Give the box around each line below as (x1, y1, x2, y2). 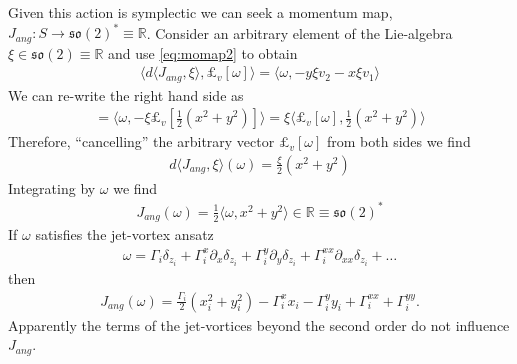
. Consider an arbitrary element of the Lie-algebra (146, 22, 453, 43)
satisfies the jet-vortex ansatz (35, 224, 214, 245)
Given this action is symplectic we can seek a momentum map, (8, 2, 393, 22)
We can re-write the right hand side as (8, 84, 244, 105)
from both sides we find (326, 131, 471, 152)
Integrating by (8, 177, 96, 198)
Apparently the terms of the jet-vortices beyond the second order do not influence (8, 314, 510, 335)
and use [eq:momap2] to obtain (108, 42, 298, 63)
